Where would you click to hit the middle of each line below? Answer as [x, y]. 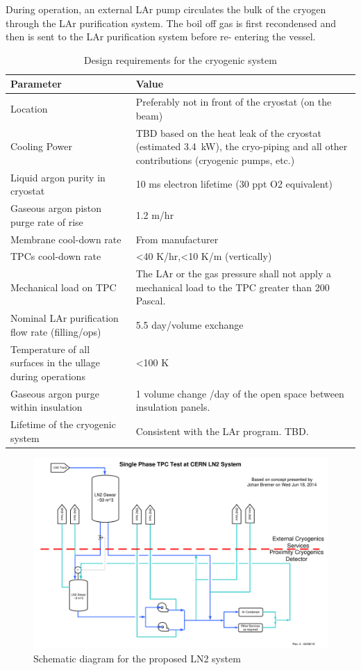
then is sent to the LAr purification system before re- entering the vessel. [161, 36]
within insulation [47, 407]
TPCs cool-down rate [56, 256]
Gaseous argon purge [55, 393]
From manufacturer [177, 239]
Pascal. [151, 301]
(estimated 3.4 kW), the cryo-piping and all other [242, 146]
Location [29, 109]
